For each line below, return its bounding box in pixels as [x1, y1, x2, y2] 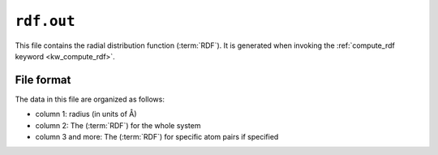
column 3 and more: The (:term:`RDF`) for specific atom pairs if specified [35, 132, 279, 142]
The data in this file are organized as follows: [15, 94, 165, 104]
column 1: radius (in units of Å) [35, 110, 137, 119]
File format [15, 73, 71, 87]
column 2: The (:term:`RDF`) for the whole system [35, 120, 201, 130]
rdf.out [15, 12, 76, 30]
